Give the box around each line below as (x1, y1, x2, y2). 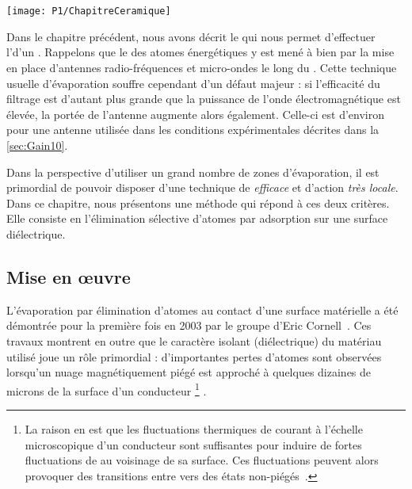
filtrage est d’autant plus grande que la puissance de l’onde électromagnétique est (6, 90, 401, 107)
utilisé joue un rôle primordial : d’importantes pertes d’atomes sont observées (6, 348, 382, 365)
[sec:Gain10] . (6, 137, 68, 153)
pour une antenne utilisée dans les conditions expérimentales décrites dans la (6, 121, 380, 138)
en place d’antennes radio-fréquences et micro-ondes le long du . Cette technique (6, 59, 397, 76)
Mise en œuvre (6, 264, 131, 288)
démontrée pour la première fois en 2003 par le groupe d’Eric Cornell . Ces (6, 317, 372, 334)
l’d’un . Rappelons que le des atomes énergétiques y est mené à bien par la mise (6, 44, 395, 60)
